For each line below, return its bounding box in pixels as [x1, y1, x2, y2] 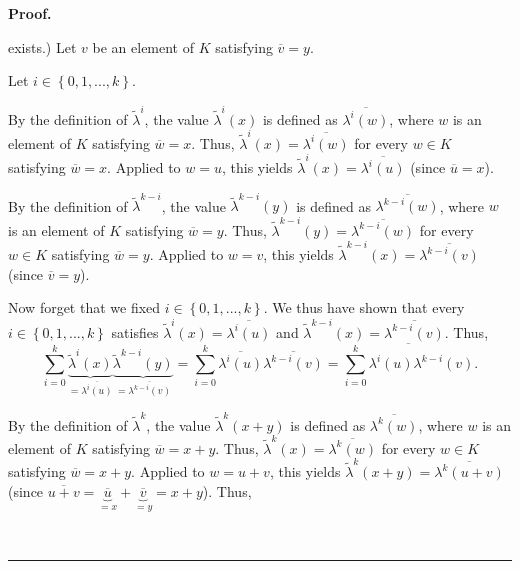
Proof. [8, 3, 52, 23]
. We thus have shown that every [263, 297, 465, 318]
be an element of [92, 36, 195, 57]
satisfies [111, 321, 159, 342]
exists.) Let [8, 36, 77, 57]
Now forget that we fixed [8, 297, 161, 318]
